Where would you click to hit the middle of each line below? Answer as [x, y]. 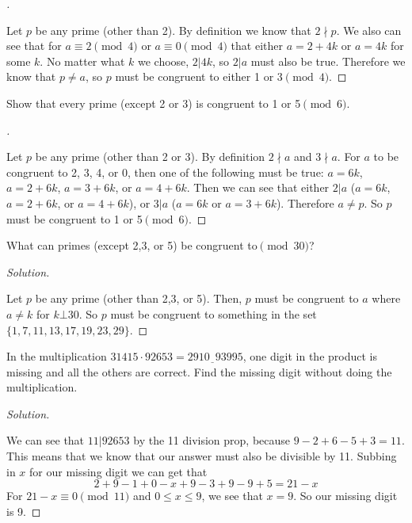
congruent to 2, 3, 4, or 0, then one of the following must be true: [165, 172]
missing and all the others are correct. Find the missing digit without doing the [199, 371]
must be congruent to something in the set [214, 313]
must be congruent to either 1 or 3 [199, 76]
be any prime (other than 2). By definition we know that [173, 30]
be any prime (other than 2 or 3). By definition [150, 157]
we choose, [163, 61]
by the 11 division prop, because [212, 440]
